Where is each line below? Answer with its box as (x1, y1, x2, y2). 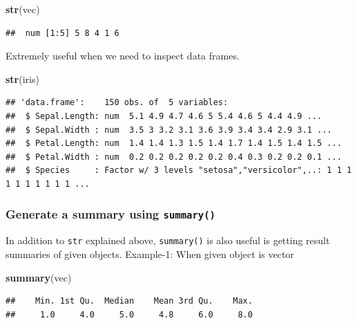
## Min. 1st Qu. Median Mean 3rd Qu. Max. (6, 296, 253, 306)
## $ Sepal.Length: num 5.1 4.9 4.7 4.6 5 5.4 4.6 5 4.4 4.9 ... (6, 111, 322, 121)
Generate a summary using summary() (6, 205, 215, 223)
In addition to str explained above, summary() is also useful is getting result (6, 233, 330, 248)
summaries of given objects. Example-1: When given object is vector (6, 246, 294, 261)
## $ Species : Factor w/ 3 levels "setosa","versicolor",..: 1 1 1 (6, 165, 352, 176)
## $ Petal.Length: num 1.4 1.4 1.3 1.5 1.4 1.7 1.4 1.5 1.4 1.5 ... (6, 138, 342, 149)
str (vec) (6, 2, 40, 16)
